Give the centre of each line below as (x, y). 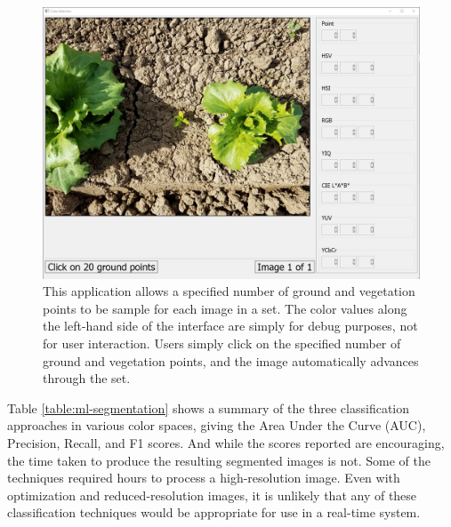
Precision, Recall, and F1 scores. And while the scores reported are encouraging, (226, 442)
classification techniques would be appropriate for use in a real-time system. (214, 512)
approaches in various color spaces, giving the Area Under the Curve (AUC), (217, 425)
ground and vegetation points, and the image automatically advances (231, 360)
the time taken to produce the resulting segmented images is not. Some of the (219, 460)
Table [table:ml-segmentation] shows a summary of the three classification (209, 407)
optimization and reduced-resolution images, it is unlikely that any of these (212, 495)
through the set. (87, 378)
